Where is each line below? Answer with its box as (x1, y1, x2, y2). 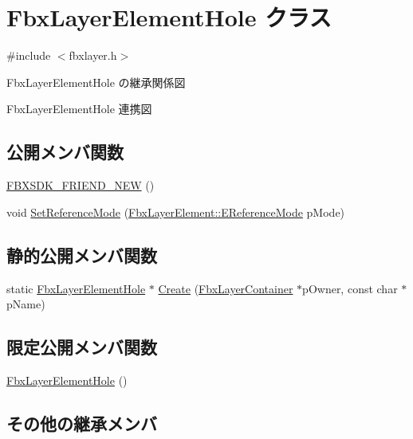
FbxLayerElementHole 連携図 (6, 100, 152, 117)
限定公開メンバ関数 (6, 335, 157, 359)
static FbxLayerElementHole (6, 280, 146, 296)
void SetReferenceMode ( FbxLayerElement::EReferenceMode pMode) (6, 203, 345, 220)
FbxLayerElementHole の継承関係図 (6, 73, 186, 90)
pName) (6, 296, 45, 312)
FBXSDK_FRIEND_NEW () (6, 177, 155, 194)
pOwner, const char (302, 280, 398, 296)
